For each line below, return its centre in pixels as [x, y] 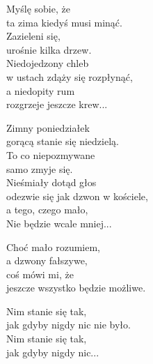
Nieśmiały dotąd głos [51, 182]
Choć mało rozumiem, [54, 247]
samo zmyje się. [40, 168]
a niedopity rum [41, 90]
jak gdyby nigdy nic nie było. [69, 325]
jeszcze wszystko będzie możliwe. [76, 288]
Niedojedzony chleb [48, 63]
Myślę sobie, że [38, 8]
